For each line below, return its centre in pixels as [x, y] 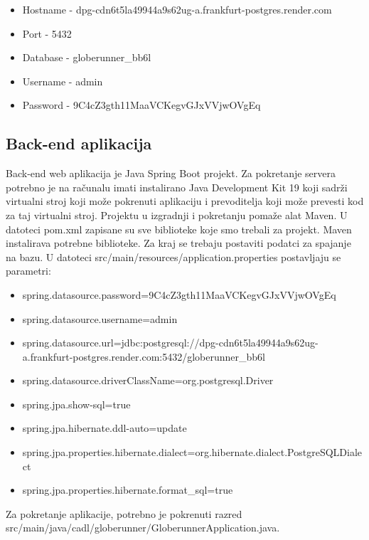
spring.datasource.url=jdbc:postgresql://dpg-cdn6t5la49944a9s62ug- [170, 343]
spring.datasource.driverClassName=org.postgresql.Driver [148, 380]
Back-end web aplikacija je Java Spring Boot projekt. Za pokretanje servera [171, 173]
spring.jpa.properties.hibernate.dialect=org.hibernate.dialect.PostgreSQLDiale [192, 452]
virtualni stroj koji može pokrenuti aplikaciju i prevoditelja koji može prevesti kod [185, 201]
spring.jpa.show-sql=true [76, 404]
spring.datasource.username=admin [100, 318]
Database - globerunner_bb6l [87, 57]
